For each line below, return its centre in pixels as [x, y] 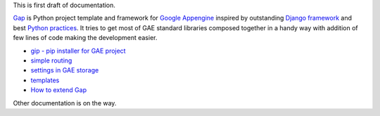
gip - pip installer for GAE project [78, 51]
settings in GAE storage [65, 70]
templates [45, 80]
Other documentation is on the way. [65, 103]
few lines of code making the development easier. [85, 38]
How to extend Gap [59, 90]
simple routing [51, 60]
